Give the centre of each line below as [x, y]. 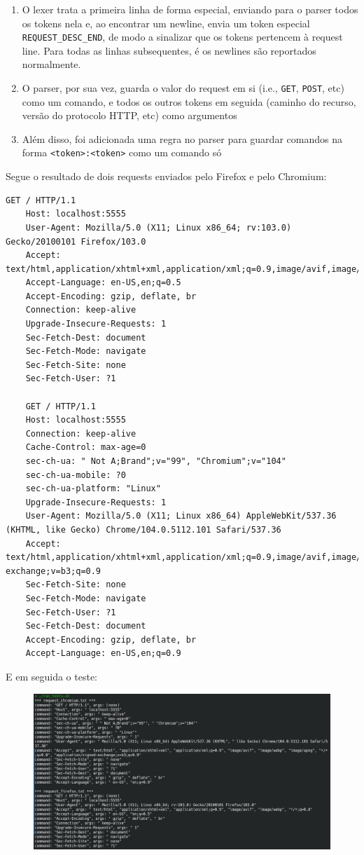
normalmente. [51, 64]
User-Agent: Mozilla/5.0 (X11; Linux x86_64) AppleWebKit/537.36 [181, 516]
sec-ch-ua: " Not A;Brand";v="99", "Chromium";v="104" [156, 461]
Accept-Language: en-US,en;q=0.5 [103, 283]
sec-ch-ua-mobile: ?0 [76, 475]
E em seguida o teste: [51, 676]
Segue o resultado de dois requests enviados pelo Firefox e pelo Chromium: [166, 176]
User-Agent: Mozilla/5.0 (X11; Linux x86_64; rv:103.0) [159, 227]
